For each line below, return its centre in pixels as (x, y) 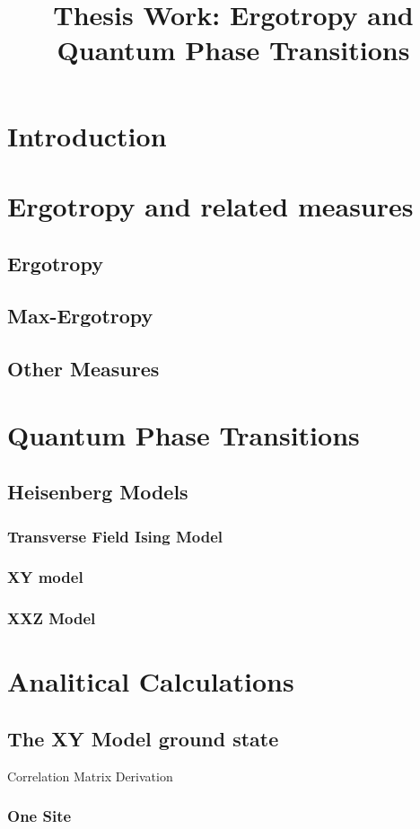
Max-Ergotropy (80, 316)
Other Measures (83, 369)
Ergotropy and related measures (210, 205)
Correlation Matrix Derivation (90, 776)
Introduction (87, 135)
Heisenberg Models (98, 492)
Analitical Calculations (151, 681)
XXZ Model (52, 618)
